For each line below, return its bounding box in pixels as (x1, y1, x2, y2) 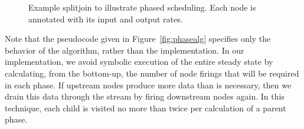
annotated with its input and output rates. (28, 12, 183, 25)
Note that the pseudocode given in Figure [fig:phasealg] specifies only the (5, 32, 271, 45)
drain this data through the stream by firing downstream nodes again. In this (5, 90, 285, 102)
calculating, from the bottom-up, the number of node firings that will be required (5, 67, 299, 79)
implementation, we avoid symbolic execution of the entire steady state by (5, 55, 273, 68)
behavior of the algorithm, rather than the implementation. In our (5, 44, 244, 56)
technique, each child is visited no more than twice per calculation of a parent (5, 101, 286, 114)
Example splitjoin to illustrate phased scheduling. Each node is (28, 1, 256, 13)
